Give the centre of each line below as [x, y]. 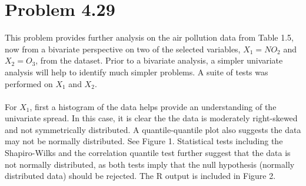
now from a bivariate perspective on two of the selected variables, [123, 49]
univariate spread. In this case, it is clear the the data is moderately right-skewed [151, 118]
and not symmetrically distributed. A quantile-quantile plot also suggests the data [153, 129]
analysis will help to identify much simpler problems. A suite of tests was [137, 72]
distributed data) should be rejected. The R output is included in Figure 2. [140, 176]
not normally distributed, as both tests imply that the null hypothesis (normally [150, 164]
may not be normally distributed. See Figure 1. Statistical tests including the [144, 141]
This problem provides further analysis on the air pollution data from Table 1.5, [149, 37]
